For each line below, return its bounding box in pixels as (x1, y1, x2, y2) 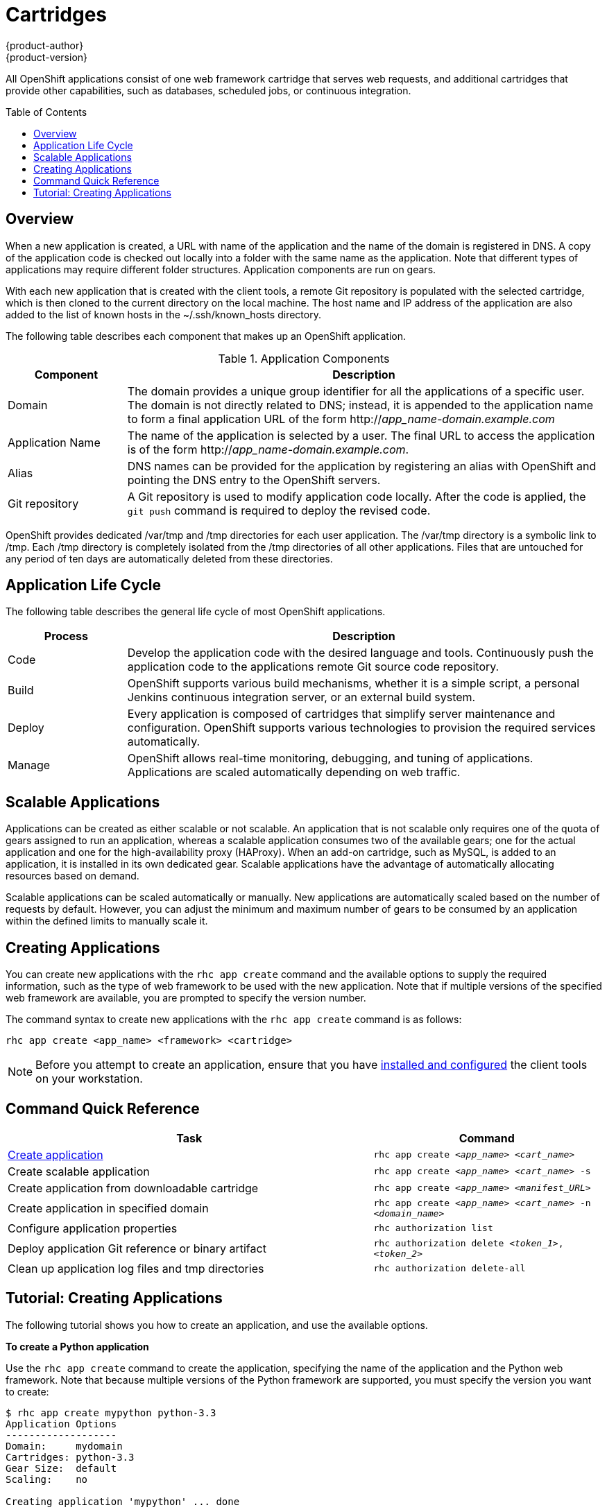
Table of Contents (6, 105, 87, 118)
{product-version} (6, 51, 88, 63)
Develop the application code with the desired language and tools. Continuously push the (127, 646, 594, 660)
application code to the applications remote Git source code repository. (127, 660, 499, 674)
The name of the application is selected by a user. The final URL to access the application (127, 428, 595, 443)
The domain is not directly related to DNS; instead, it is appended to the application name (127, 397, 594, 412)
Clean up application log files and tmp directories (8, 1261, 264, 1275)
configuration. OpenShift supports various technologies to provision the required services (127, 721, 596, 735)
